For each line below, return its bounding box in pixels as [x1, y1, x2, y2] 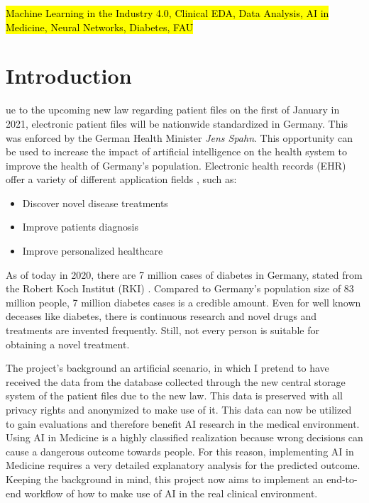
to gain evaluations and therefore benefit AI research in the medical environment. [6, 416, 360, 431]
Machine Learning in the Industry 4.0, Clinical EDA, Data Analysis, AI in [6, 6, 329, 20]
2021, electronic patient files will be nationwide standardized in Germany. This [6, 116, 348, 131]
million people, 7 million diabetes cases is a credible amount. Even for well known [6, 294, 361, 309]
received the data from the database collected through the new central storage [6, 374, 346, 389]
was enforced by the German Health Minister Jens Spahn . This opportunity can [6, 130, 353, 145]
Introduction [6, 61, 132, 90]
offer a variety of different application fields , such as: [6, 172, 237, 187]
